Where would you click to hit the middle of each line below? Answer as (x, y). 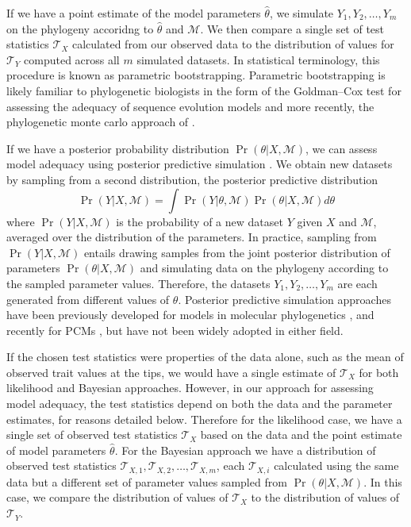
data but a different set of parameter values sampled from (147, 481)
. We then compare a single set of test (292, 28)
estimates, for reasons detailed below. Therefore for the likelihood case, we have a (204, 419)
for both (379, 372)
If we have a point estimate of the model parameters (134, 13)
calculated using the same (336, 465)
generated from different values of (88, 299)
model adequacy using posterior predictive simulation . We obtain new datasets (200, 164)
